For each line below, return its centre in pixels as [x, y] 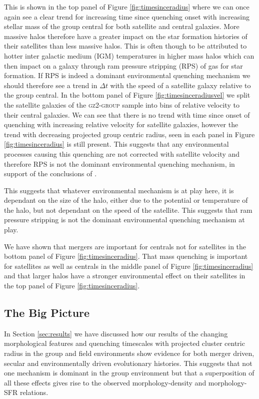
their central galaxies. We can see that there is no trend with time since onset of [127, 114]
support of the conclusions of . [50, 173]
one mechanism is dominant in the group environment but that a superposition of [129, 373]
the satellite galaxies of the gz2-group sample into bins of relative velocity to [122, 104]
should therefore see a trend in [51, 85]
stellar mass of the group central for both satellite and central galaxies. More [122, 26]
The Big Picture [47, 313]
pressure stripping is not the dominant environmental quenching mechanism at [124, 220]
